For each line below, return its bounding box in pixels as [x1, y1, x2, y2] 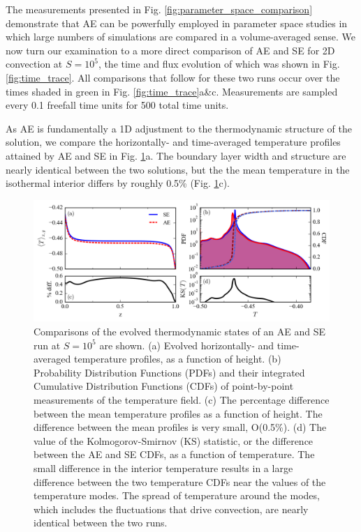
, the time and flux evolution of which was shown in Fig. [98, 56, 340, 71]
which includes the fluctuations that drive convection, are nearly [34, 501, 309, 516]
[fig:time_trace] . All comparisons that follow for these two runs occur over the [6, 70, 340, 84]
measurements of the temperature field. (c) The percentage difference [34, 393, 330, 407]
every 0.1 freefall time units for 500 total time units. [6, 98, 229, 112]
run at [34, 337, 61, 352]
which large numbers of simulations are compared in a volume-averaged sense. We [6, 29, 356, 44]
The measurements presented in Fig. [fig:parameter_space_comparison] [6, 2, 313, 16]
